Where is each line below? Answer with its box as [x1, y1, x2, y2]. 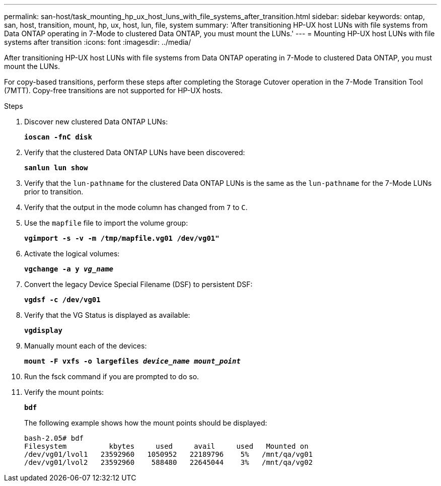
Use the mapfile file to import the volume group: [24, 219, 188, 227]
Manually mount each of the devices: [24, 341, 147, 350]
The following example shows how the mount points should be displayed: [24, 419, 267, 427]
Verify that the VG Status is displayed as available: [24, 311, 190, 319]
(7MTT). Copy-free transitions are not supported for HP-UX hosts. [4, 86, 223, 95]
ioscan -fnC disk [24, 133, 92, 141]
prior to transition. [24, 187, 84, 196]
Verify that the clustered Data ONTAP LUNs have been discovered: [24, 148, 245, 157]
